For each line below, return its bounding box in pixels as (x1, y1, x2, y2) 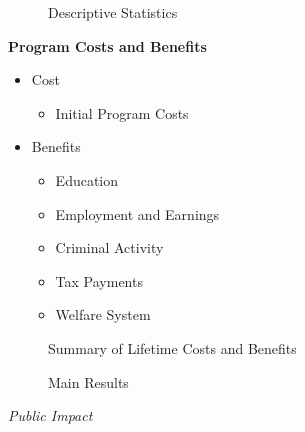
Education (55, 169, 119, 190)
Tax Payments (55, 270, 143, 291)
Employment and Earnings (55, 203, 220, 224)
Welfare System (55, 304, 151, 325)
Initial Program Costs (55, 102, 189, 123)
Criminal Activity (55, 237, 164, 258)
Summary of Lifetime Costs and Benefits (48, 337, 297, 358)
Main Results (48, 371, 129, 392)
